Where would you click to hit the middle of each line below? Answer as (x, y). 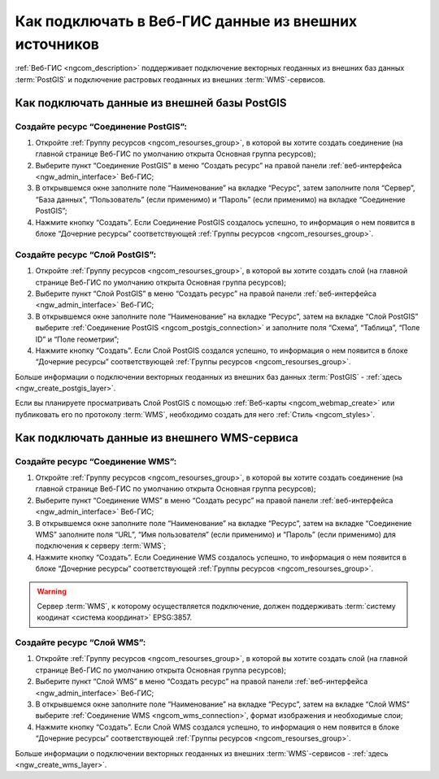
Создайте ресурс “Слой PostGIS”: (86, 255)
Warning (52, 591)
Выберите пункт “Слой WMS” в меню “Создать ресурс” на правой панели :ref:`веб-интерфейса (202, 681)
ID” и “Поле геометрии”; (77, 339)
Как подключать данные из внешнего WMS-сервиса (156, 438)
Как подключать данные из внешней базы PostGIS (151, 103)
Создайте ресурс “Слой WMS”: (80, 642)
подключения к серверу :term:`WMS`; (101, 546)
